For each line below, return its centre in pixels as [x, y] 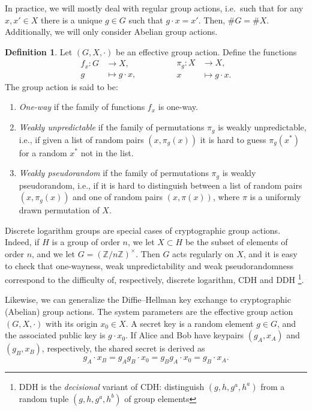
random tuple [44, 398]
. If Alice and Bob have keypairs [185, 335]
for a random [43, 152]
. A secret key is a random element [190, 323]
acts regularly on [203, 253]
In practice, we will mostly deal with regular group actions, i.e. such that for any [154, 8]
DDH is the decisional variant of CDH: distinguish [112, 386]
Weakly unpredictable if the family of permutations [112, 127]
